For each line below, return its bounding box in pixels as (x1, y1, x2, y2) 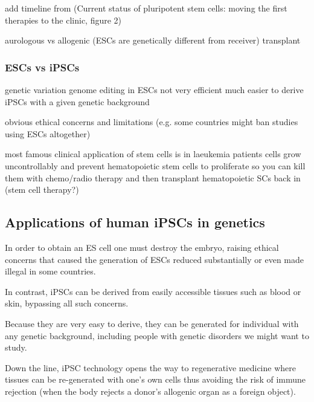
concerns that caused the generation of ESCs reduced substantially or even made (5, 253, 304, 265)
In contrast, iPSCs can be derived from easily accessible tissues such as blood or (5, 285, 301, 297)
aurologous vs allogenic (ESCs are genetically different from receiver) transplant (5, 34, 301, 47)
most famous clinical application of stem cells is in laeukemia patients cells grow (5, 148, 301, 160)
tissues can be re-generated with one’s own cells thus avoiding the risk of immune (5, 373, 306, 386)
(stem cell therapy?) (5, 183, 79, 196)
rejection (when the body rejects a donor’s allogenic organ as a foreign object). (5, 384, 296, 397)
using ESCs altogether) (5, 127, 91, 140)
